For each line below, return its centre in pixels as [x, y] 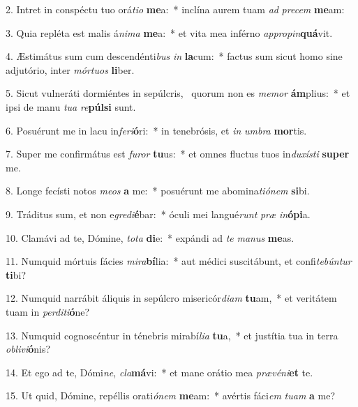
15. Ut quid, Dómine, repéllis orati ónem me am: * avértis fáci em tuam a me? [170, 396]
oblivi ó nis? [28, 349]
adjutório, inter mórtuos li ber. [70, 69]
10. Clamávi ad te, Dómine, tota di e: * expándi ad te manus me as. [150, 237]
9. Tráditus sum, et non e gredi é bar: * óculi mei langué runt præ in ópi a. [158, 214]
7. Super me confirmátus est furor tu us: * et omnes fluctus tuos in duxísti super [178, 154]
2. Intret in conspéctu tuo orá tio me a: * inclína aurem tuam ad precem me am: [175, 9]
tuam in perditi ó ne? [48, 311]
